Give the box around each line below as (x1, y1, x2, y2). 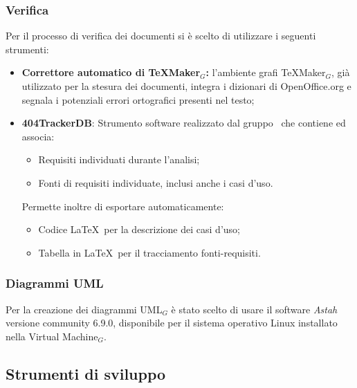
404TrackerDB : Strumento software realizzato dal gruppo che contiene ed (21, 116, 346, 130)
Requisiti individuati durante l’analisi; (38, 152, 200, 167)
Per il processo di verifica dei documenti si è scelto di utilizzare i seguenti (6, 28, 316, 43)
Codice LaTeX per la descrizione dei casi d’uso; (38, 222, 240, 237)
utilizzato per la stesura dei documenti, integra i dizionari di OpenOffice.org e (21, 79, 351, 93)
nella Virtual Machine (6, 329, 98, 343)
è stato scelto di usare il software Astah (171, 302, 338, 316)
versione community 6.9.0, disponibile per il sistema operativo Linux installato (6, 315, 338, 330)
